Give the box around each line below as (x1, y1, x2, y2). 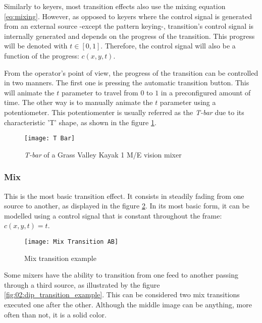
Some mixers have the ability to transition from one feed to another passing (4, 270, 239, 280)
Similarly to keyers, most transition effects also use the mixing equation (4, 1, 226, 11)
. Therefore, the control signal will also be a (100, 40, 236, 51)
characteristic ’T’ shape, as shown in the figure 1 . (4, 117, 156, 127)
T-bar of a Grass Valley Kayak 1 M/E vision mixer (24, 149, 182, 159)
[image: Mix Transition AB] (24, 238, 119, 245)
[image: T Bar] (24, 135, 75, 142)
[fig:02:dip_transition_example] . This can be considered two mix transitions (4, 289, 240, 300)
